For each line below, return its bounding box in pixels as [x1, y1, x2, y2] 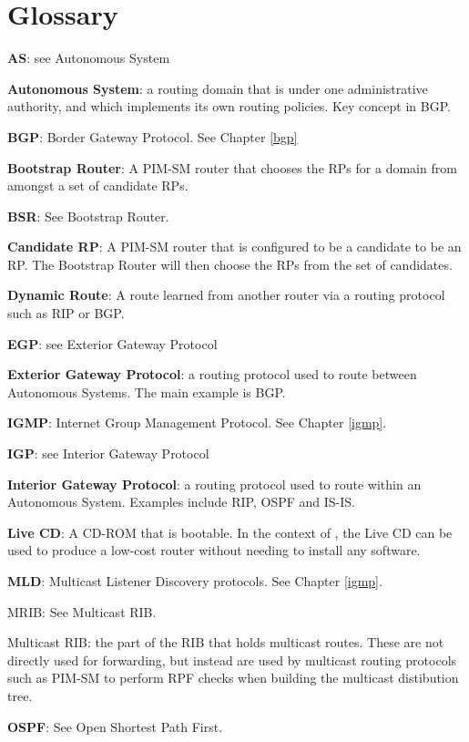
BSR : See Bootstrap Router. [7, 206, 169, 225]
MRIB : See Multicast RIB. [7, 602, 157, 621]
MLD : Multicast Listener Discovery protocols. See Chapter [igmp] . [7, 572, 382, 590]
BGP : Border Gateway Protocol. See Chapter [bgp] [7, 127, 298, 146]
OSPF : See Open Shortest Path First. [7, 716, 223, 736]
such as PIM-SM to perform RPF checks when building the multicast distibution [7, 668, 459, 687]
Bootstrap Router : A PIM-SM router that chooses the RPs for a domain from [7, 158, 457, 177]
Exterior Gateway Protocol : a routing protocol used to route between [7, 365, 417, 384]
